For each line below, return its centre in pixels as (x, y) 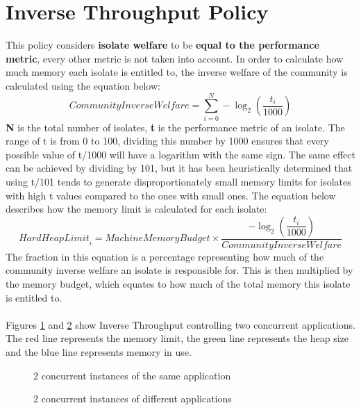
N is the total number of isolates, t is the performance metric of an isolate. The (175, 127)
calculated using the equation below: (83, 85)
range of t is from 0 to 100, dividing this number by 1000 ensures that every (168, 141)
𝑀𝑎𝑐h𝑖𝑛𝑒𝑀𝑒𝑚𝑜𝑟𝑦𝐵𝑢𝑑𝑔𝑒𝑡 (158, 239)
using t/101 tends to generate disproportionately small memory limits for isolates (178, 181)
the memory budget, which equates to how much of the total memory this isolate (178, 284)
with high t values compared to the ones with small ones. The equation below (171, 195)
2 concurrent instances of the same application (132, 375)
